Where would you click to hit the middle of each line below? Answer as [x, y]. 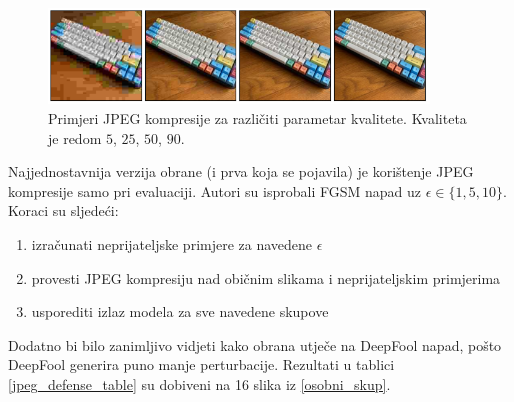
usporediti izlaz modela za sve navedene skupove [180, 311]
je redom [75, 137]
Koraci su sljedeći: [63, 210]
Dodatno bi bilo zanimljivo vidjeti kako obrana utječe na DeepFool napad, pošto [255, 344]
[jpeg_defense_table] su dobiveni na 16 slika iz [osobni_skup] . [199, 384]
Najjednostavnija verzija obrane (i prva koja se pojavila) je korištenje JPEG [241, 171]
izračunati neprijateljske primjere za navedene [172, 244]
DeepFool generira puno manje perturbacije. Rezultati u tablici [201, 364]
